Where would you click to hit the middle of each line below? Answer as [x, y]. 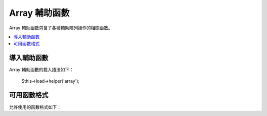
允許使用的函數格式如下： [35, 107]
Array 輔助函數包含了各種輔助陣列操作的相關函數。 [61, 28]
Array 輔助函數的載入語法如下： [41, 70]
